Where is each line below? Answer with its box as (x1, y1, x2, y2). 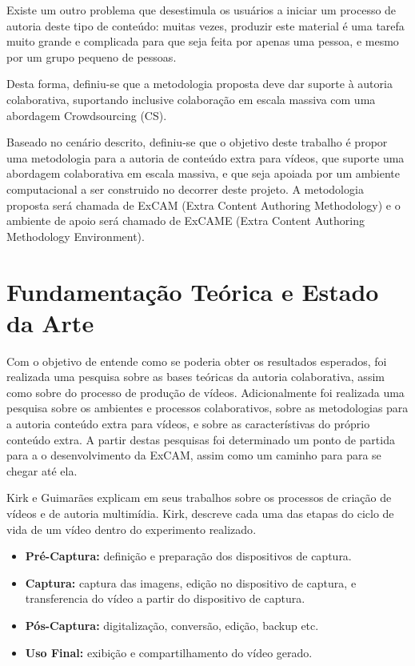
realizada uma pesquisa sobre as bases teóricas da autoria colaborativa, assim (6, 368, 385, 385)
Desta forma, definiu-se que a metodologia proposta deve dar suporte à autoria (6, 75, 393, 92)
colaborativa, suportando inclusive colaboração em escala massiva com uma (6, 90, 376, 107)
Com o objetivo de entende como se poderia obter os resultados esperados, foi (6, 352, 387, 369)
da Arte (6, 306, 94, 339)
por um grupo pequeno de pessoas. (6, 48, 177, 65)
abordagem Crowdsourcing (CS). (6, 106, 167, 123)
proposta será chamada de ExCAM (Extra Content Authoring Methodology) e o (6, 196, 401, 213)
